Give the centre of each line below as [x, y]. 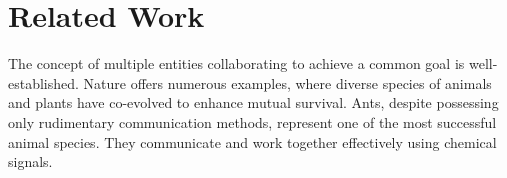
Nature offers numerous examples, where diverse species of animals [287, 82]
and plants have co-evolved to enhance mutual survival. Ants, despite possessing [253, 102]
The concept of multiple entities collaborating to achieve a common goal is [236, 63]
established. [43, 82]
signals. [30, 161]
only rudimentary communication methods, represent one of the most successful [252, 121]
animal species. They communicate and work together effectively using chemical [252, 141]
